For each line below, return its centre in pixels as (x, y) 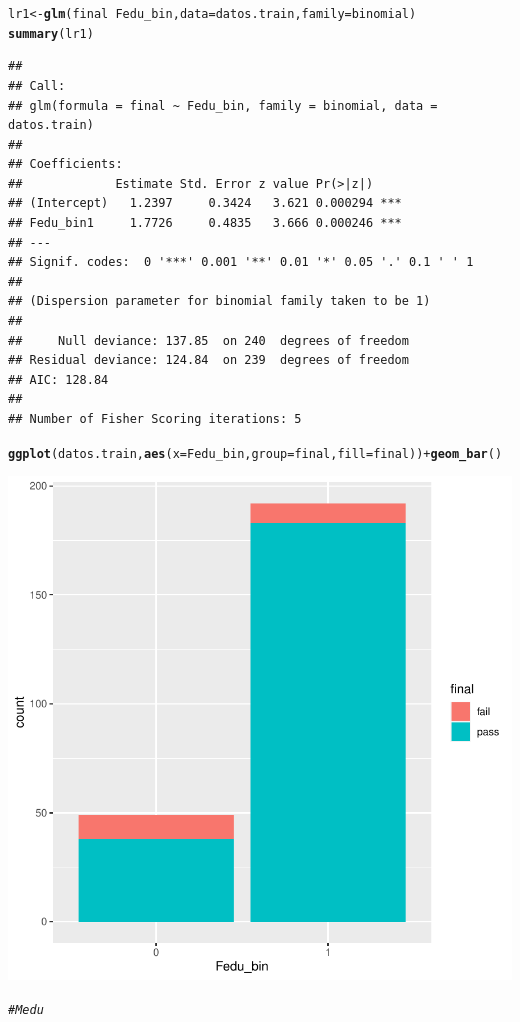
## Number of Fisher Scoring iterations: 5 (155, 419)
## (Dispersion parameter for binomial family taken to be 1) (219, 301)
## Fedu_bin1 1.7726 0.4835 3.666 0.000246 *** (205, 223)
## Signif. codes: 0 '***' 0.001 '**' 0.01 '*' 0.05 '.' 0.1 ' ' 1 (241, 262)
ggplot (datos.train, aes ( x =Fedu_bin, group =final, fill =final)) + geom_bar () (255, 453)
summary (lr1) (51, 33)
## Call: (37, 85)
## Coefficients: (65, 164)
